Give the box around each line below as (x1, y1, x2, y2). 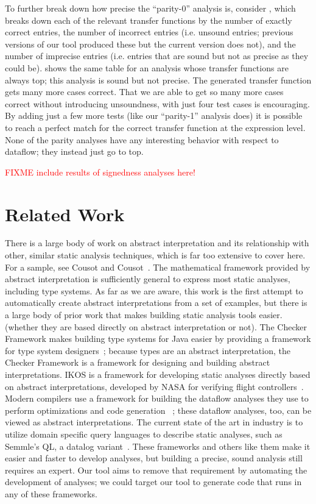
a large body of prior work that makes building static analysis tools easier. (5, 308, 283, 321)
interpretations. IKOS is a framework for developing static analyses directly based (5, 367, 311, 380)
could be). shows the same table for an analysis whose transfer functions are (5, 61, 289, 74)
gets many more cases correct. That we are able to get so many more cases (5, 85, 284, 98)
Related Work (5, 201, 125, 226)
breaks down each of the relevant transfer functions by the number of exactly (5, 13, 292, 26)
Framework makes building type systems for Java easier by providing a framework (5, 332, 311, 345)
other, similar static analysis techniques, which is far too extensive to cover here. (5, 249, 306, 261)
